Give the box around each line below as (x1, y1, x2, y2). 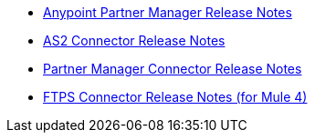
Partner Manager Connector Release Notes (43, 61, 302, 76)
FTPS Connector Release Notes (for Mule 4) (43, 89, 308, 105)
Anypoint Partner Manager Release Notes (43, 5, 292, 20)
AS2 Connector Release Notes (43, 33, 226, 48)
